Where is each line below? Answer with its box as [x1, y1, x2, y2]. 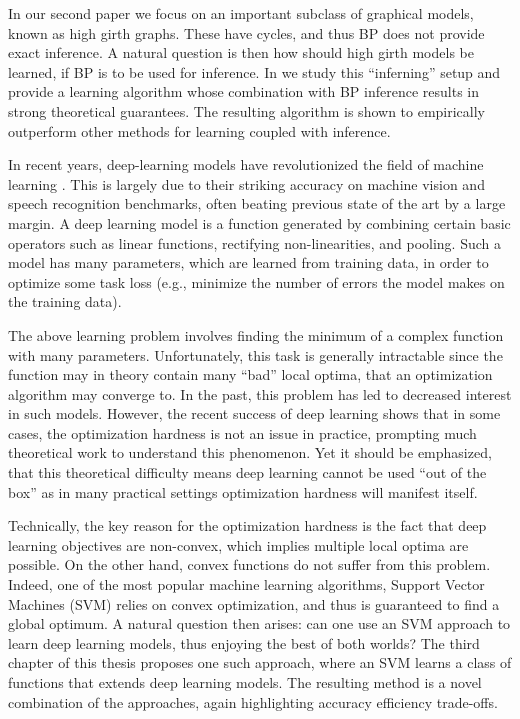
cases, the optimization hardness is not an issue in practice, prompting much [8, 422, 477, 443]
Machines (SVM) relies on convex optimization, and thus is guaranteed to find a [8, 593, 500, 614]
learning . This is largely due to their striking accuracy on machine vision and [8, 173, 485, 194]
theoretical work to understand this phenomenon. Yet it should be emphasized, [8, 442, 492, 463]
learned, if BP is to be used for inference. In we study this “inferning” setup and [8, 61, 501, 82]
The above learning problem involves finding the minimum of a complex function [8, 324, 504, 345]
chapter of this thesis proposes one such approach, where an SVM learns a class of [8, 652, 512, 673]
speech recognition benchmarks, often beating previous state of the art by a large [8, 193, 506, 214]
